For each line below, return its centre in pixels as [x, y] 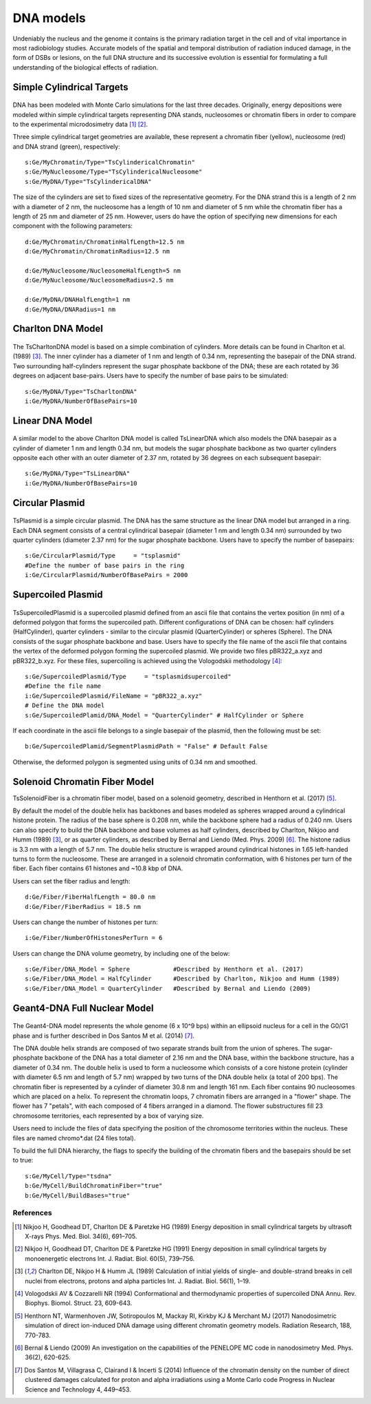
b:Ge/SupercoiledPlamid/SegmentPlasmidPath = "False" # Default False [146, 746]
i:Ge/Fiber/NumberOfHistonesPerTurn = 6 [94, 938]
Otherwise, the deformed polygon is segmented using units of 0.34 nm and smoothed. [135, 762]
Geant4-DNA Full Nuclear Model [83, 1008]
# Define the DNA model [65, 705]
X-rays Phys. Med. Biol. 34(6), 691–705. [81, 1237]
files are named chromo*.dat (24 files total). [74, 1138]
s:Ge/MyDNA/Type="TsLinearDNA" [78, 474]
